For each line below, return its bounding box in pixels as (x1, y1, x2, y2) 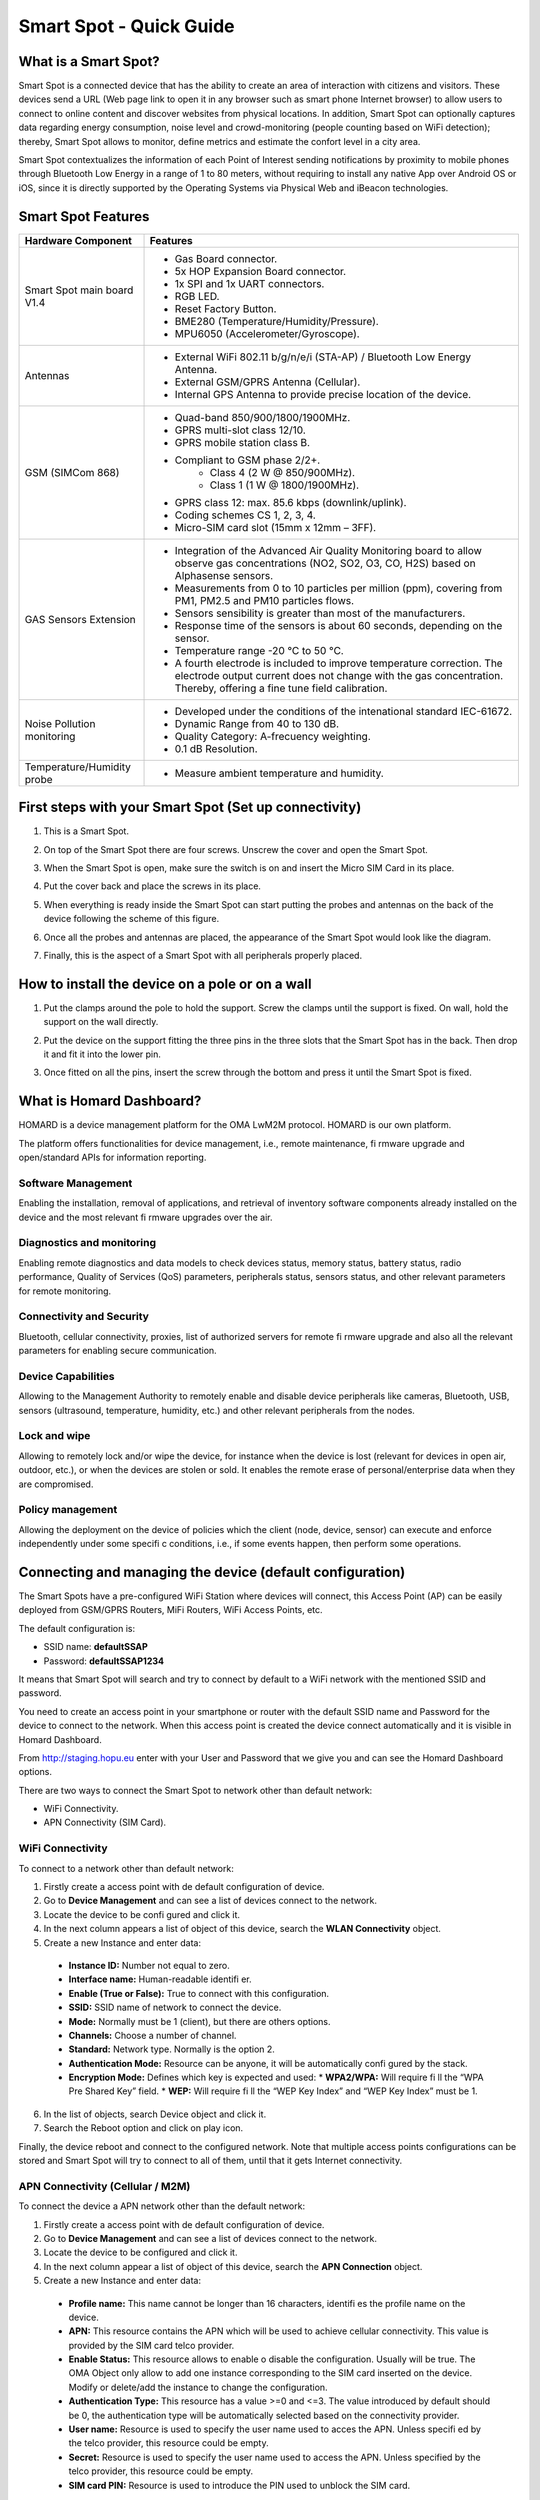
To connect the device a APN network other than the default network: (18, 2200, 305, 2212)
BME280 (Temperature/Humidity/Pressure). (174, 314, 379, 328)
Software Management (18, 1176, 133, 1190)
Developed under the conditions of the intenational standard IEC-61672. (174, 704, 513, 718)
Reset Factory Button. (174, 301, 277, 315)
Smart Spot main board (24, 283, 134, 297)
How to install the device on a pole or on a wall (18, 975, 312, 992)
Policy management (18, 1503, 118, 1517)
